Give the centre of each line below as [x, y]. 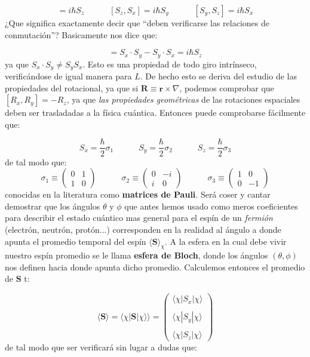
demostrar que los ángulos [53, 206]
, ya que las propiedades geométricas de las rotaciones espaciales [183, 99]
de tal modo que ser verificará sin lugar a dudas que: [101, 347]
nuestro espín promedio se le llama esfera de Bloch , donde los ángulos [136, 255]
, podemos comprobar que [227, 87]
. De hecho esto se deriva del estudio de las [218, 76]
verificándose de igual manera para [68, 76]
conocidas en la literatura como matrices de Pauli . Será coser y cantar [138, 194]
